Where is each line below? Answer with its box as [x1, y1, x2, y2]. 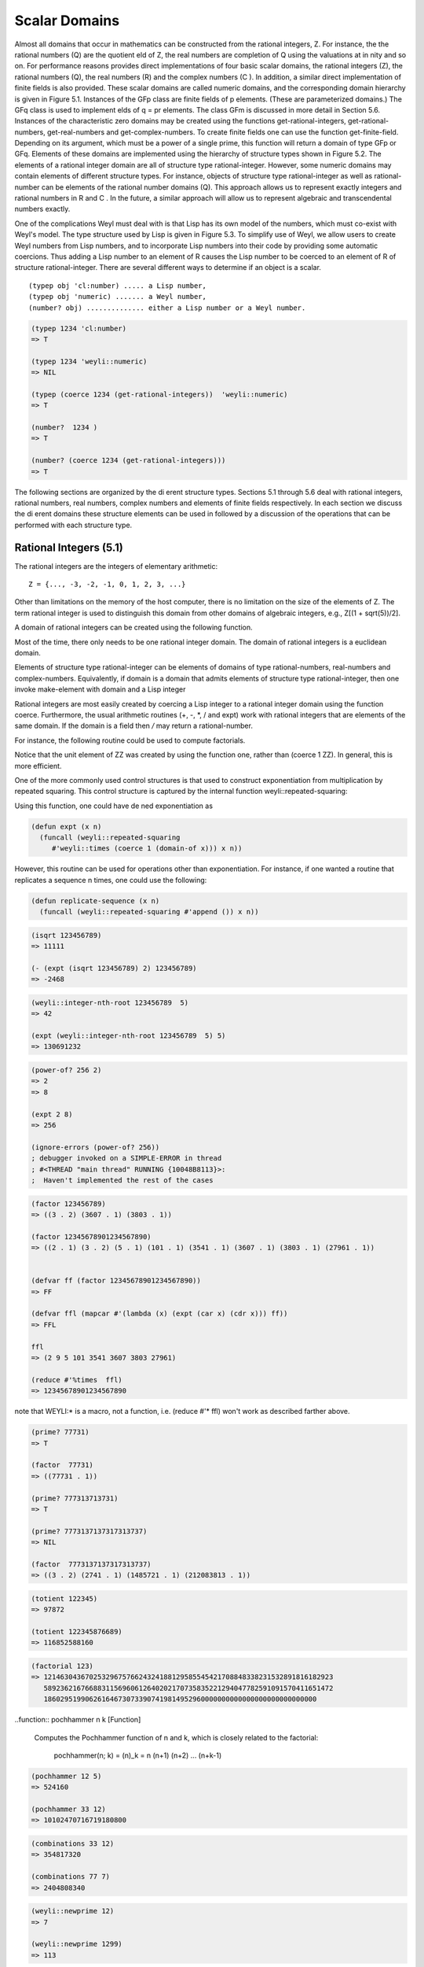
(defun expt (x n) [31, 822, 102, 831]
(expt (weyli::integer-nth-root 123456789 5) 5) [31, 1031, 226, 1040]
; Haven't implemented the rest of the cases [31, 1175, 214, 1184]
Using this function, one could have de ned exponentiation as [14, 801, 214, 810]
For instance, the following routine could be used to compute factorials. [14, 736, 246, 745]
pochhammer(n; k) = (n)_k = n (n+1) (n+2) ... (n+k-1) [53, 1751, 222, 1760]
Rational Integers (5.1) [14, 541, 123, 554]
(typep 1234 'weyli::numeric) [31, 356, 148, 366]
